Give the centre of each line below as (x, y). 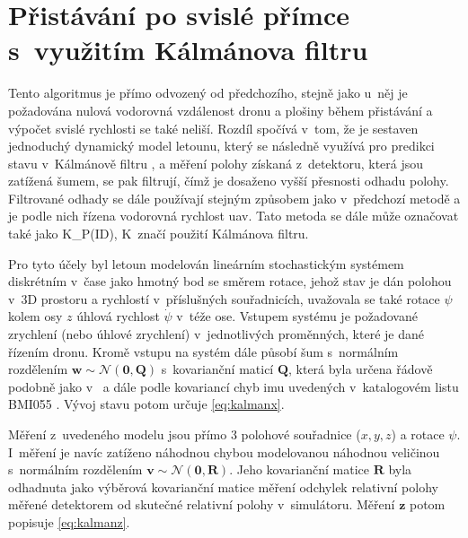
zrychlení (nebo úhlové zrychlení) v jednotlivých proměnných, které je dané (216, 334)
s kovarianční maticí (217, 369)
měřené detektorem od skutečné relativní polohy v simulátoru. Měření (202, 504)
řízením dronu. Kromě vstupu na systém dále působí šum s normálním (203, 351)
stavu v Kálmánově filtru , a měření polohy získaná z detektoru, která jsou (216, 163)
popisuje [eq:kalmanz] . (69, 521)
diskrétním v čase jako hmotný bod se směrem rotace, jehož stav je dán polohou (230, 281)
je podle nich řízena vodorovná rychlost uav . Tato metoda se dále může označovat (234, 216)
